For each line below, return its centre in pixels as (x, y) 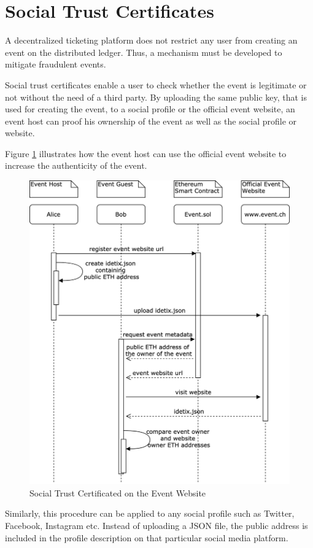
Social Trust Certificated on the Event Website (118, 492)
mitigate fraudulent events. (56, 64)
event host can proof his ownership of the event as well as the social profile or (151, 121)
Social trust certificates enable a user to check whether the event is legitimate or (156, 84)
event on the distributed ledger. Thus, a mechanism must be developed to (144, 52)
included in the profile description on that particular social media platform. (147, 537)
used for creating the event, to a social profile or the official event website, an (150, 109)
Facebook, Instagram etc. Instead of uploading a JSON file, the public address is (156, 525)
